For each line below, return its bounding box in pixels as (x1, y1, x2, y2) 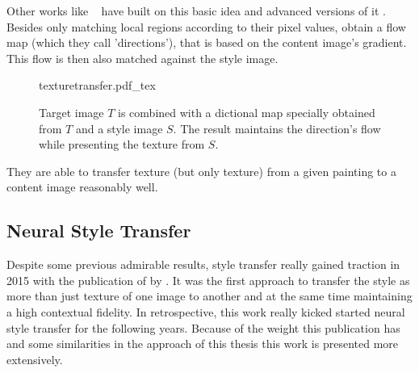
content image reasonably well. (6, 178, 158, 195)
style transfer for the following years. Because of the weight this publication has (6, 319, 400, 336)
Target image (39, 103, 104, 120)
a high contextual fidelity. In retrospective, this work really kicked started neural (6, 303, 405, 320)
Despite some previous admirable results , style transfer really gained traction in (6, 256, 400, 273)
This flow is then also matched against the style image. (6, 49, 279, 66)
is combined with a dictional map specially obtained (118, 103, 375, 120)
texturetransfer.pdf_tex (39, 77, 156, 94)
